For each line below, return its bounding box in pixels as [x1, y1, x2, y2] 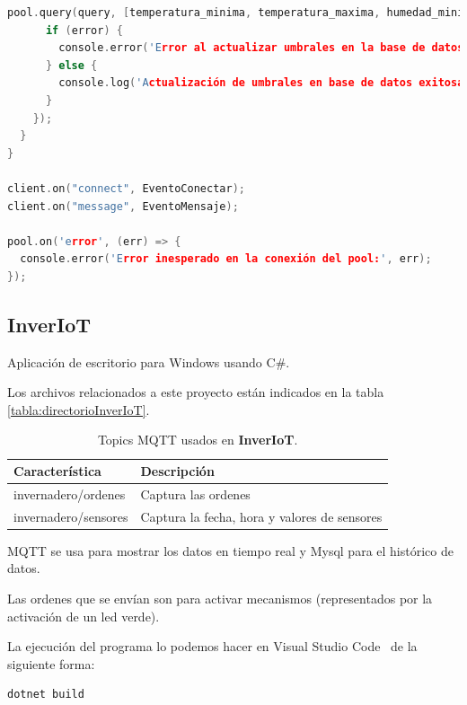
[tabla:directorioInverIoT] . [7, 400, 150, 419]
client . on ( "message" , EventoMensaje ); [7, 199, 239, 213]
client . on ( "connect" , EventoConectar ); [7, 181, 245, 195]
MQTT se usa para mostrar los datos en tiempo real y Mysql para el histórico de [7, 541, 454, 560]
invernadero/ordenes [13, 484, 126, 503]
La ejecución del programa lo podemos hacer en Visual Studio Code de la [7, 637, 418, 656]
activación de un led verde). [7, 606, 160, 625]
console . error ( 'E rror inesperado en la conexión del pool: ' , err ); [20, 252, 432, 266]
